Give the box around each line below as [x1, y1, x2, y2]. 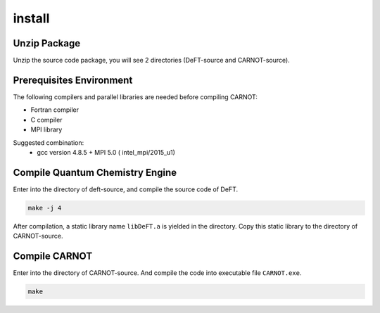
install [13, 11, 50, 26]
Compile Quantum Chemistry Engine [13, 166, 177, 179]
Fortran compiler [30, 106, 79, 114]
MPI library [30, 125, 63, 134]
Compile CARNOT [13, 250, 93, 262]
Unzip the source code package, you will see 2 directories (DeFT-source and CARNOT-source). [13, 56, 290, 65]
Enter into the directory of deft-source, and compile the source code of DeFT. [13, 185, 239, 193]
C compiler [30, 115, 63, 124]
